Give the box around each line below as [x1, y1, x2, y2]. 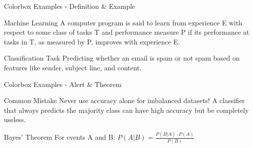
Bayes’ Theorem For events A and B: [4, 132, 115, 142]
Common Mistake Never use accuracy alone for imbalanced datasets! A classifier [4, 95, 245, 106]
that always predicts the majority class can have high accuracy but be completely [4, 105, 249, 115]
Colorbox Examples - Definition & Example [4, 1, 135, 11]
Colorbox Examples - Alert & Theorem [4, 79, 122, 89]
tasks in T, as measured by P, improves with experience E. [4, 36, 180, 46]
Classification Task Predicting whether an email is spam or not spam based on [4, 53, 240, 63]
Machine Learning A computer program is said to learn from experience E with [4, 17, 243, 27]
